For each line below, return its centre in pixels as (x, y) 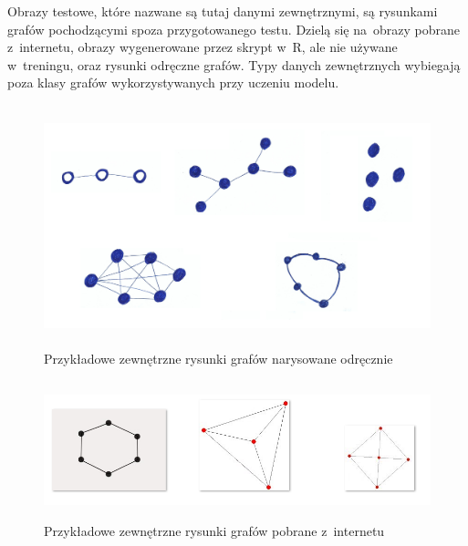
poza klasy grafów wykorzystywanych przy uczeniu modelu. (173, 82)
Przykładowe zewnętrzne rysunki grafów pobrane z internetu (214, 531)
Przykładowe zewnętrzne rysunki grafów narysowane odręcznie (218, 359)
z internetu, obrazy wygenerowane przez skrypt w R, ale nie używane (203, 47)
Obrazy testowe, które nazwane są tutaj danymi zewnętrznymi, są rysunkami (223, 11)
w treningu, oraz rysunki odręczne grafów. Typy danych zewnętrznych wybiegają (234, 64)
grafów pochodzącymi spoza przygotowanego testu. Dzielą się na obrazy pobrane (234, 29)
